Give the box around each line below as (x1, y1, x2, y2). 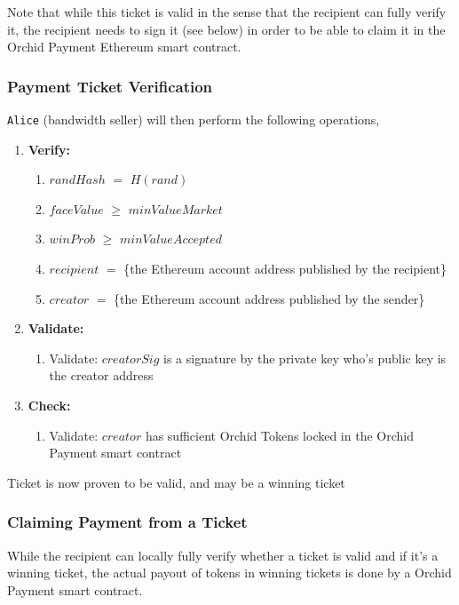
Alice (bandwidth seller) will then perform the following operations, (7, 110, 380, 128)
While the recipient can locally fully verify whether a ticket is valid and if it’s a (7, 545, 439, 564)
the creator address (49, 366, 154, 385)
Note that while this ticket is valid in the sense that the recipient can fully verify (7, 3, 447, 20)
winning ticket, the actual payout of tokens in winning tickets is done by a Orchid (7, 563, 452, 582)
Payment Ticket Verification (7, 75, 213, 97)
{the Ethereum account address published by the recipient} (123, 259, 447, 278)
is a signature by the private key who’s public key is (163, 348, 447, 367)
